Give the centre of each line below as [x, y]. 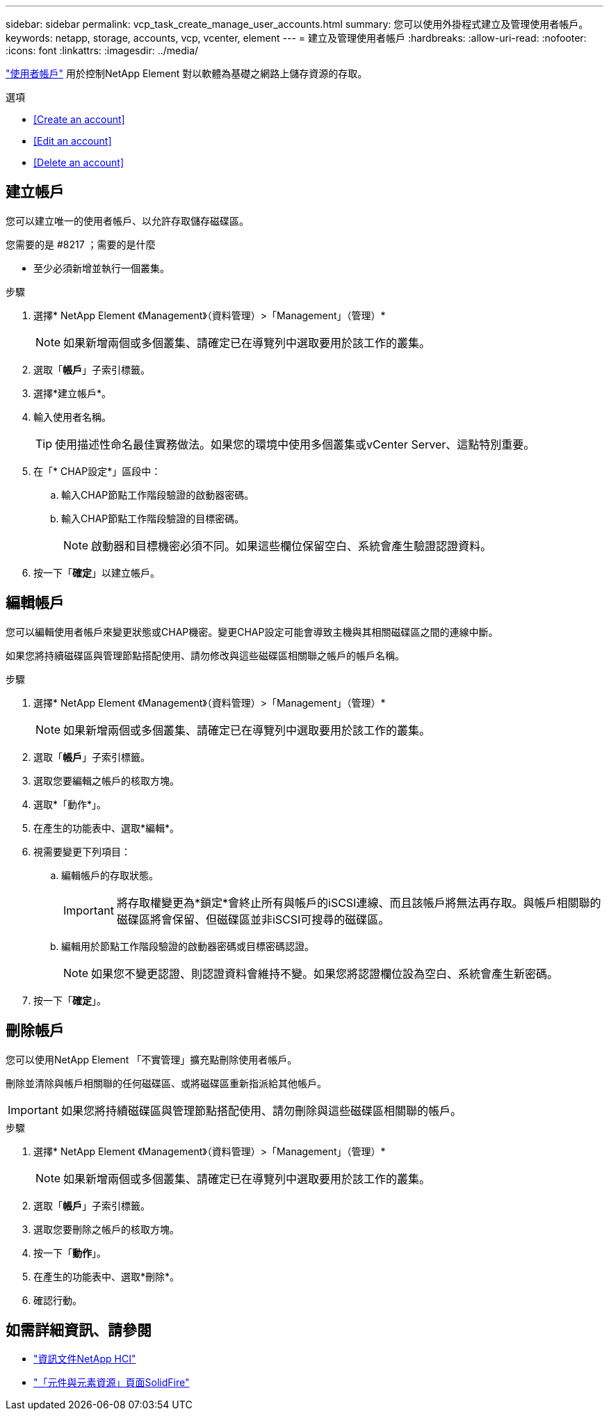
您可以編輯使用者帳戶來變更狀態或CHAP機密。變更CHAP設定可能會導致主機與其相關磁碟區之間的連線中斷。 [252, 631]
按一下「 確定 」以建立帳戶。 [97, 572]
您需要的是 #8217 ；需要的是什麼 [81, 244]
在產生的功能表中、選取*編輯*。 [107, 828]
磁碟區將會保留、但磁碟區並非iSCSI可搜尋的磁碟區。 [253, 919]
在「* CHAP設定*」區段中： [97, 471]
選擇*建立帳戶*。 [73, 393]
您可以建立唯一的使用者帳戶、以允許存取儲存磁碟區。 [127, 220]
